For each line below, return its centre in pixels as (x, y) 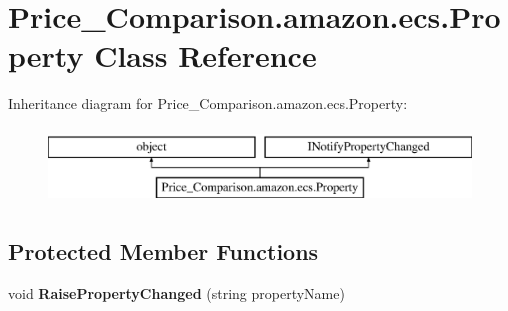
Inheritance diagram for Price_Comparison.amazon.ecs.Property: (208, 103)
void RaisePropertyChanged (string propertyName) (176, 293)
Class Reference (205, 55)
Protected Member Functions (163, 251)
